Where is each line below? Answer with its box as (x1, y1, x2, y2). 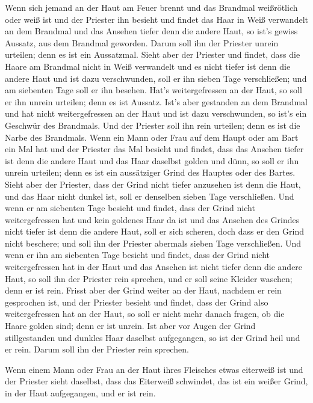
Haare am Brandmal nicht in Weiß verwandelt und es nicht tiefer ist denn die (5, 60, 291, 72)
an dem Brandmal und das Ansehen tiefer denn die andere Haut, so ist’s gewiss (5, 25, 298, 37)
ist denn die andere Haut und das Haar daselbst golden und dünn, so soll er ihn (5, 154, 299, 167)
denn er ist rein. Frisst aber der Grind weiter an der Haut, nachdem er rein (5, 284, 282, 297)
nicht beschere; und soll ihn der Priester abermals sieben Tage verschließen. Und (5, 236, 302, 249)
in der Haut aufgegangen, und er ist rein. (5, 387, 156, 399)
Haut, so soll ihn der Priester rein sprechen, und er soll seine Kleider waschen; (5, 272, 293, 285)
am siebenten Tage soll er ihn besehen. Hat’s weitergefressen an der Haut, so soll (5, 84, 302, 96)
